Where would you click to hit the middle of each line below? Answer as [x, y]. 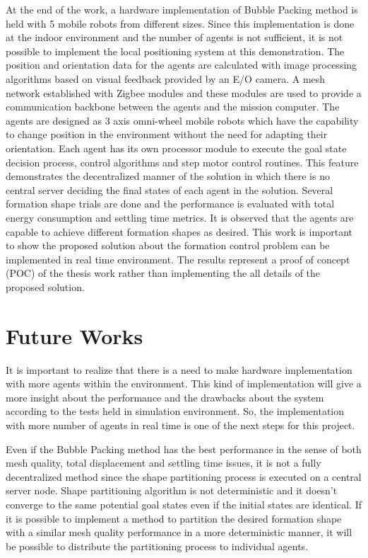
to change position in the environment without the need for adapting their [167, 134]
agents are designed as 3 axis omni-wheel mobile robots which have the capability [182, 120]
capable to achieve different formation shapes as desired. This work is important [179, 231]
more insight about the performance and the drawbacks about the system [165, 397]
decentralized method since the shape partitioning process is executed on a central [184, 476]
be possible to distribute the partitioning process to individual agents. [157, 546]
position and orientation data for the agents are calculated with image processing [182, 65]
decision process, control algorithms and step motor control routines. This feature [182, 162]
